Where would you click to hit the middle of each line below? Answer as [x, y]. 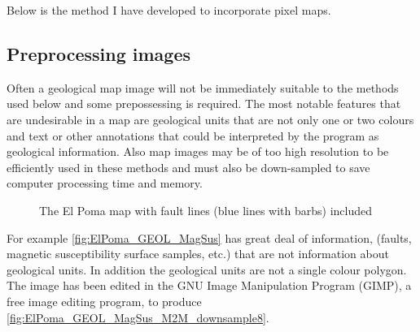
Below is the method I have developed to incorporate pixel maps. [169, 10]
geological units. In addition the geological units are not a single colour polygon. [207, 269]
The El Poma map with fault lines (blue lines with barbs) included [206, 210]
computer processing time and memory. [105, 183]
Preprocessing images [98, 53]
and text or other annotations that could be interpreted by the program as [193, 135]
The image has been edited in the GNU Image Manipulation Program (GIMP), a [209, 285]
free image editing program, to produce [104, 301]
